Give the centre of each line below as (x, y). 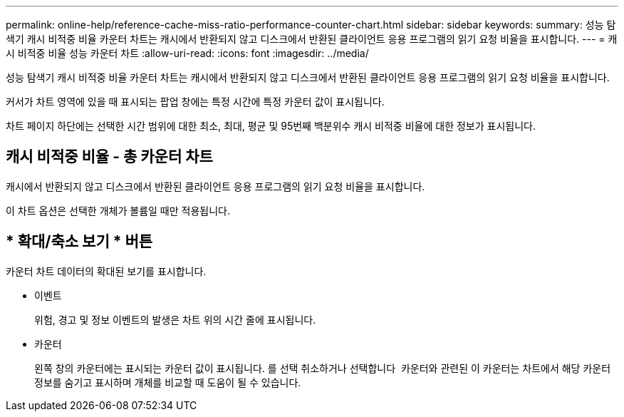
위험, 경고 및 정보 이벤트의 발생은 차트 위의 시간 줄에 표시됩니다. (175, 319)
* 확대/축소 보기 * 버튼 (79, 242)
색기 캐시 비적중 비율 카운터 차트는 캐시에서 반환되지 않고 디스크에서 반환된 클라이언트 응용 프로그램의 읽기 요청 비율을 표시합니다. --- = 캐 (312, 39)
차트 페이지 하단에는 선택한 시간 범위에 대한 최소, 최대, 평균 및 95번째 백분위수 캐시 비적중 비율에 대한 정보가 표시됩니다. (271, 126)
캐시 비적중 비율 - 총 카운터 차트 (109, 157)
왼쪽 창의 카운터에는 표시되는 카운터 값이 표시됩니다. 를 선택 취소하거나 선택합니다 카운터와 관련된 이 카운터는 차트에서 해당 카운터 (323, 368)
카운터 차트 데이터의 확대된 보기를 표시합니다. (106, 271)
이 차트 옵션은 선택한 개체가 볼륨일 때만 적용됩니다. (118, 210)
